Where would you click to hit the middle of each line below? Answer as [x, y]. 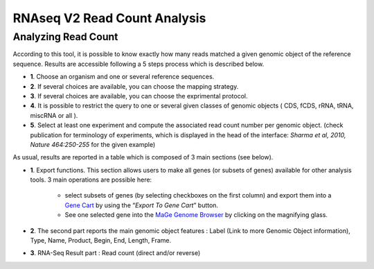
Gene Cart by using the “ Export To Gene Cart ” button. [141, 205]
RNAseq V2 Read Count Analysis [109, 18]
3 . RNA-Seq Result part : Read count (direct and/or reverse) [115, 253]
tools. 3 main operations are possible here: [91, 180]
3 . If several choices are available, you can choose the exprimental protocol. [139, 96]
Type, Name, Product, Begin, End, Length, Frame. [101, 241]
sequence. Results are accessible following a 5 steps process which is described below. [139, 64]
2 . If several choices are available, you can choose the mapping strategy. [134, 86]
